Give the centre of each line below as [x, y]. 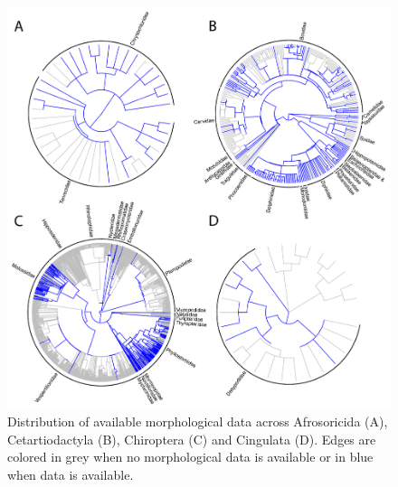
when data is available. [71, 474]
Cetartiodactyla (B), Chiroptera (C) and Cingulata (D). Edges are [192, 439]
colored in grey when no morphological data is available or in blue [190, 457]
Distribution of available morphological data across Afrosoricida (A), [198, 421]
